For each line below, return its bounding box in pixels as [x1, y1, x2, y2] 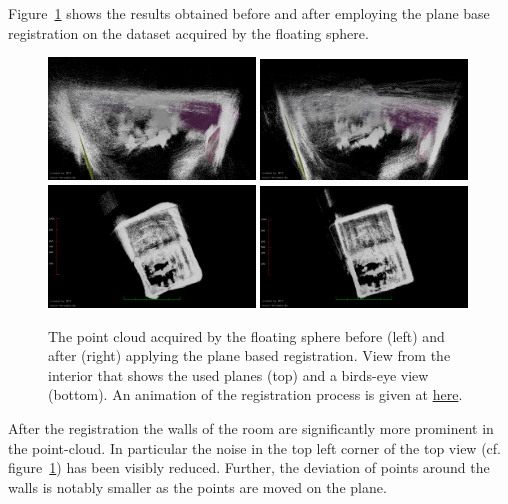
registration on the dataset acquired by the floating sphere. [8, 22, 369, 43]
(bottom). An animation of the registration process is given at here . [48, 384, 463, 405]
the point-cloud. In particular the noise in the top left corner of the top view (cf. [8, 437, 501, 458]
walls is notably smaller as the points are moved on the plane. [8, 476, 387, 497]
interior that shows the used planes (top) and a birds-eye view [48, 364, 429, 385]
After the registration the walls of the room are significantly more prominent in [8, 418, 494, 439]
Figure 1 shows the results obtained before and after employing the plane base [8, 3, 490, 23]
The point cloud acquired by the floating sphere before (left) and [48, 325, 445, 346]
